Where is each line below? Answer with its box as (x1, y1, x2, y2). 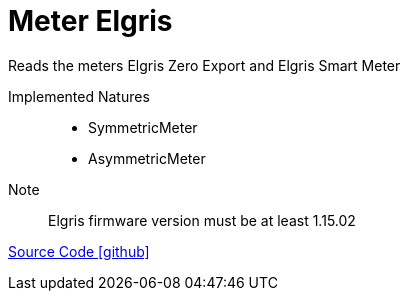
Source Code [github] (8, 242, 150, 260)
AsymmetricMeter (88, 149, 206, 167)
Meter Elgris (8, 4, 173, 38)
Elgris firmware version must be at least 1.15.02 (48, 211, 356, 229)
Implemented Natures (8, 87, 150, 105)
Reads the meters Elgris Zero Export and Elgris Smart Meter (8, 56, 401, 74)
